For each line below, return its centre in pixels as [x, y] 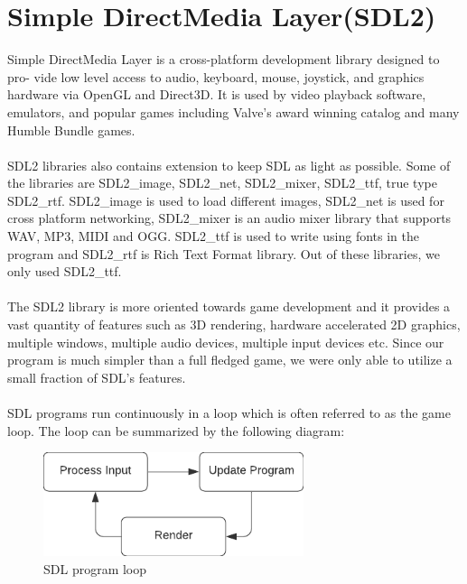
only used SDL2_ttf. [65, 271]
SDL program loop [95, 568]
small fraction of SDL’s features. [97, 377]
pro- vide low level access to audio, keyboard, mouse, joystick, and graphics [216, 76]
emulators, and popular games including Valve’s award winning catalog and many [233, 111]
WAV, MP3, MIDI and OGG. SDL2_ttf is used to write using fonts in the [213, 236]
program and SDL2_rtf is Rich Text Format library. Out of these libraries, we [224, 253]
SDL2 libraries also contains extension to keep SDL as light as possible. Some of [229, 165]
